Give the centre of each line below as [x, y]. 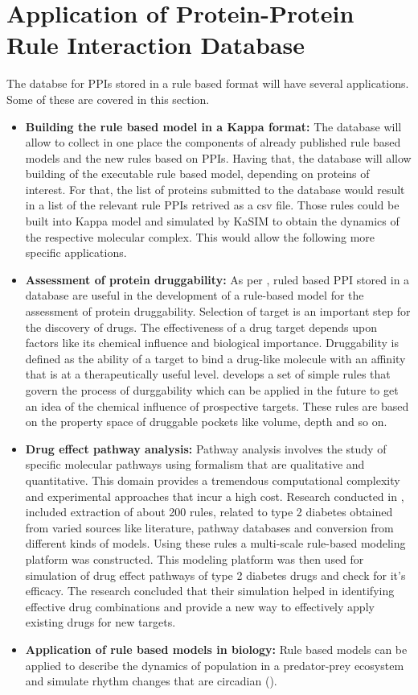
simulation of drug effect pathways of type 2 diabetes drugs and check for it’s [215, 575]
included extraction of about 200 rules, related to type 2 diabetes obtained [209, 512]
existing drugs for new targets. [100, 622]
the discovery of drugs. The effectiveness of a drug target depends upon [201, 327]
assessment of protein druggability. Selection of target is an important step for [218, 311]
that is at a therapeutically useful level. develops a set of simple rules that [208, 374]
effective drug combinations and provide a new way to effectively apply [200, 606]
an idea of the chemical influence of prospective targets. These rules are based [217, 405]
